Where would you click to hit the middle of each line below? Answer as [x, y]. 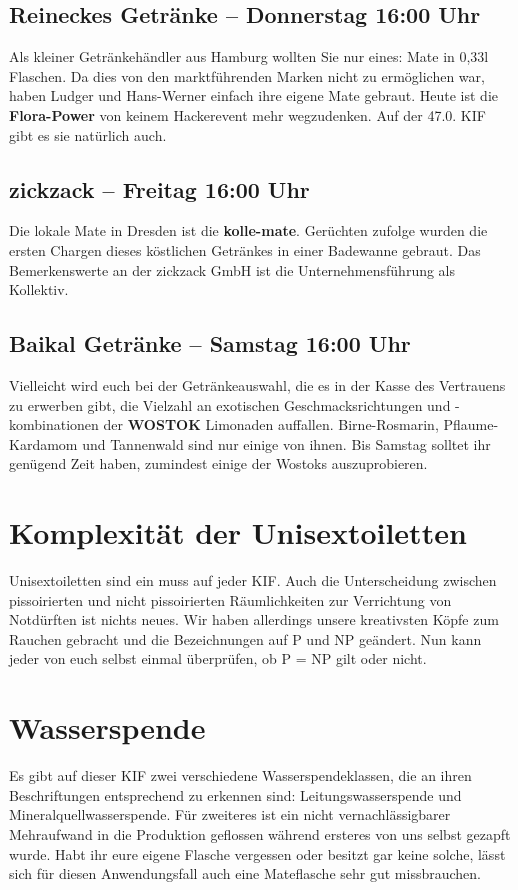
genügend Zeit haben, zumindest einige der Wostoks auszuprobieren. [218, 463]
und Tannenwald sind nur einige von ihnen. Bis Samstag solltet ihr [286, 443]
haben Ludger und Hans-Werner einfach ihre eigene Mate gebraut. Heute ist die [254, 95]
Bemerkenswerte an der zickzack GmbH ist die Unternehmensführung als [232, 269]
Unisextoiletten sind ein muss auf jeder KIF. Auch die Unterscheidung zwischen [253, 580]
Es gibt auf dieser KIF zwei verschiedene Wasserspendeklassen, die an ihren [240, 775]
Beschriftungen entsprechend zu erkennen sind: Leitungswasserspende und [235, 794]
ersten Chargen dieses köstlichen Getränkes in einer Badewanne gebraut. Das [245, 249]
